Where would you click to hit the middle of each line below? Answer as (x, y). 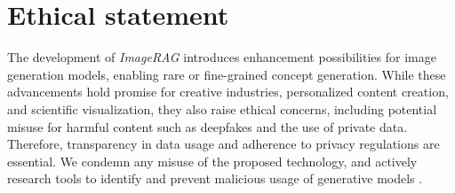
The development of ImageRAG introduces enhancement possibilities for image (222, 57)
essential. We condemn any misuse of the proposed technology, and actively (212, 161)
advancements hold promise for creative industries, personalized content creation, (228, 92)
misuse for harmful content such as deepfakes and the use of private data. (208, 126)
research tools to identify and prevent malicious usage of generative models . (215, 178)
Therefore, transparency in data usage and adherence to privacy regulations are (224, 144)
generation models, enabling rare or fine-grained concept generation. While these (227, 74)
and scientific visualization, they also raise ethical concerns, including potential (222, 108)
